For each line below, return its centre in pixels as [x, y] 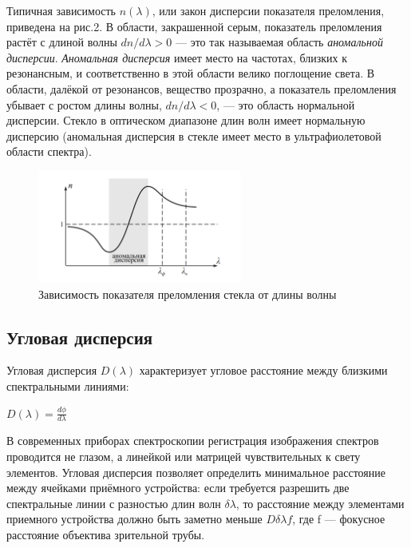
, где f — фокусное [339, 519]
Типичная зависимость [61, 10]
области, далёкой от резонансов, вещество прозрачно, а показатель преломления [202, 88]
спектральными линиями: [68, 386]
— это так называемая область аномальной [279, 42]
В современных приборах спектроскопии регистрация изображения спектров [193, 441]
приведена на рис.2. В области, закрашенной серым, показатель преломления [194, 26]
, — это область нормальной [286, 104]
